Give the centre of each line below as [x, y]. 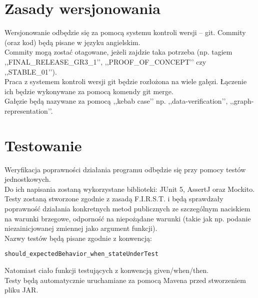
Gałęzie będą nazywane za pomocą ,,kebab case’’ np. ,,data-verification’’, [116, 101]
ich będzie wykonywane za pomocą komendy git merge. [89, 91]
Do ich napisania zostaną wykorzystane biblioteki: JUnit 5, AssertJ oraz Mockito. [130, 189]
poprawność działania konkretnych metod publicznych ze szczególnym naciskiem [127, 208]
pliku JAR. [21, 290]
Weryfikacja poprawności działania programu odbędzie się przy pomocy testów [125, 169]
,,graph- [242, 101]
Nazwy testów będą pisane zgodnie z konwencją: [78, 238]
